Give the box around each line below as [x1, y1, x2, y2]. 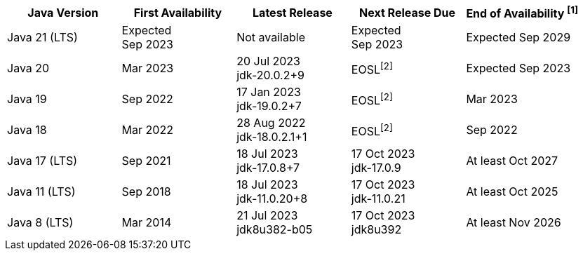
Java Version [27, 5, 99, 20]
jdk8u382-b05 [236, 222, 313, 237]
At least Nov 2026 [466, 215, 561, 230]
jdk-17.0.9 [351, 161, 401, 175]
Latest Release [253, 5, 333, 20]
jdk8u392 [351, 222, 402, 237]
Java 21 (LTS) [7, 30, 78, 45]
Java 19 [7, 92, 47, 107]
